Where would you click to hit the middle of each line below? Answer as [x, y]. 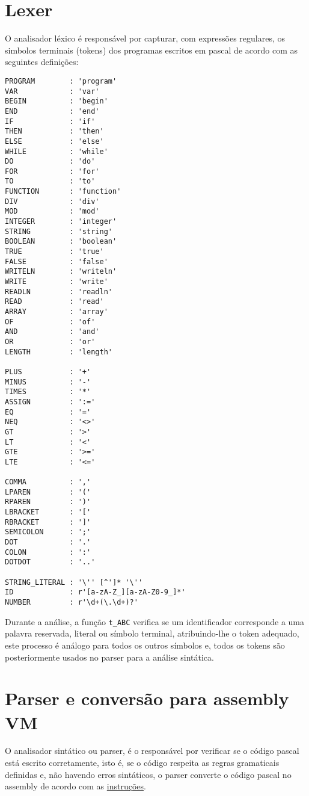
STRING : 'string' [59, 231]
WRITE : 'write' [57, 282]
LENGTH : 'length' [59, 352]
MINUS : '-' [48, 382]
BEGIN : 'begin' [57, 101]
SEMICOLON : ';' [48, 532]
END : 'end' [52, 111]
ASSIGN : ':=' [50, 402]
